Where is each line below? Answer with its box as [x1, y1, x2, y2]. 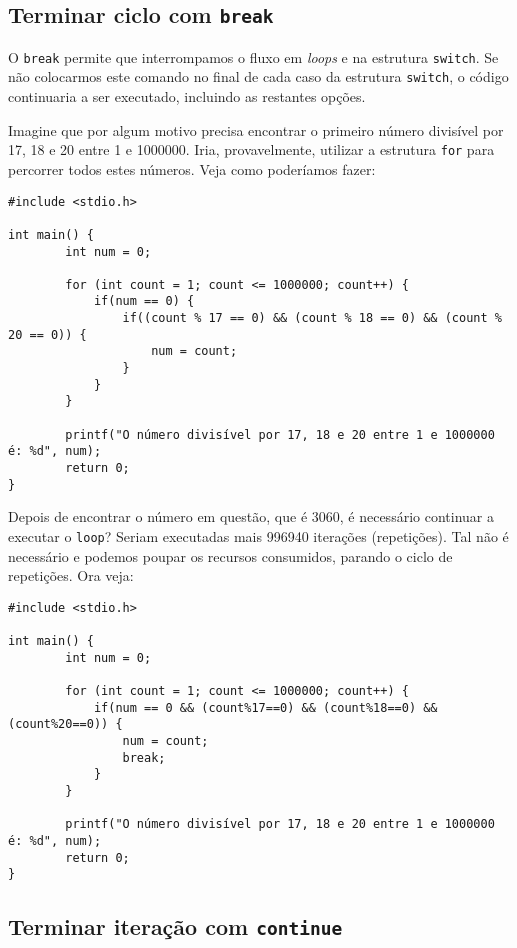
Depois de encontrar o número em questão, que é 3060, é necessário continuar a [8, 506, 494, 527]
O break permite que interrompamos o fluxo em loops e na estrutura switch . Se [8, 46, 499, 67]
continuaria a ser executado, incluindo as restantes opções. [8, 86, 366, 107]
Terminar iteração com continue [8, 911, 343, 942]
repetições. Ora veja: [8, 565, 134, 586]
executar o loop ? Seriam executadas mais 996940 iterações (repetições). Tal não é [8, 525, 509, 546]
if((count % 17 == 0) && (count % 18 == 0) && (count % [122, 311, 502, 326]
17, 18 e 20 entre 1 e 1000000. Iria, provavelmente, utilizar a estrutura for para [8, 139, 495, 160]
